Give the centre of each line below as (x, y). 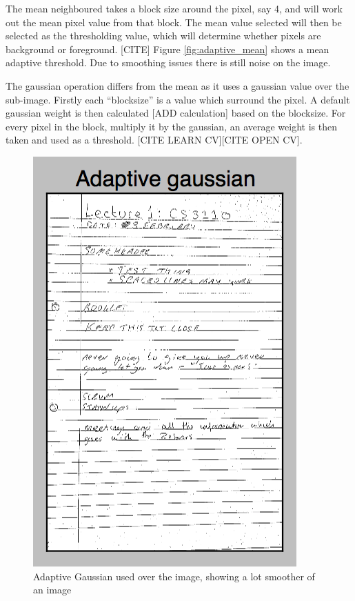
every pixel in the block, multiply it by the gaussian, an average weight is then (171, 126)
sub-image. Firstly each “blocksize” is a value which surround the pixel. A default (178, 99)
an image (52, 590)
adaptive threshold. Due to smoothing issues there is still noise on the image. (168, 62)
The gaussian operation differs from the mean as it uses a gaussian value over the (177, 85)
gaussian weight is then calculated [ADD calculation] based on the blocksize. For (176, 113)
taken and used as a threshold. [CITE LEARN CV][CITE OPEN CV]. (154, 140)
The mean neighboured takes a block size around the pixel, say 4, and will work (174, 8)
